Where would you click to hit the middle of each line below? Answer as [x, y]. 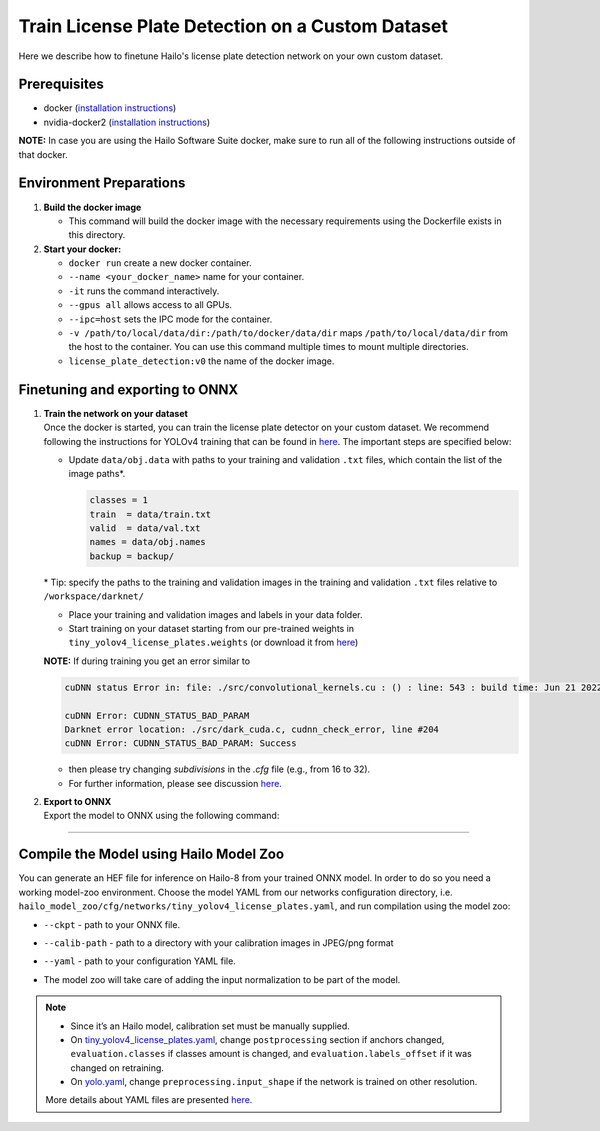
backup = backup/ [132, 556]
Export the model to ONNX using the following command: [161, 816]
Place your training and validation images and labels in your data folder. [216, 614]
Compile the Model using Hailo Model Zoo [151, 854]
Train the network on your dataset [116, 413]
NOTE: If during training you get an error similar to [146, 661]
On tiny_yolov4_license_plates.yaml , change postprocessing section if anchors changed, [257, 1039]
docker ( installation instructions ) [110, 108]
